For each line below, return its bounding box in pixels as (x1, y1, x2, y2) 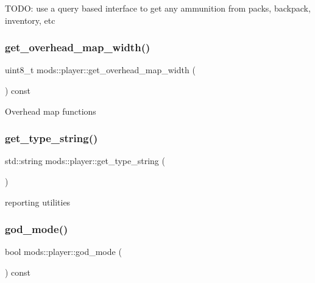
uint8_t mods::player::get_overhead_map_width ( (5, 63, 196, 76)
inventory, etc (5, 13, 55, 26)
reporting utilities (5, 195, 71, 208)
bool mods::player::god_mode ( (5, 245, 122, 258)
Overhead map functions (5, 104, 96, 117)
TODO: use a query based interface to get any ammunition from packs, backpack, (5, 2, 311, 14)
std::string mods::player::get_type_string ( (5, 154, 165, 167)
